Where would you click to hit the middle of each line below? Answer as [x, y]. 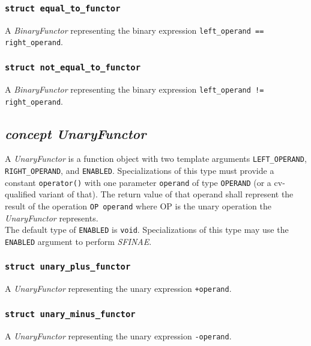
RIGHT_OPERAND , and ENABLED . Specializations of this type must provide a [140, 171]
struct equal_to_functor [63, 8]
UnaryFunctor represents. [52, 218]
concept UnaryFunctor [76, 133]
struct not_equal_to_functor [73, 68]
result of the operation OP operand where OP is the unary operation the [138, 205]
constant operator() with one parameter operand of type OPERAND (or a [138, 182]
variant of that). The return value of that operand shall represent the [166, 194]
